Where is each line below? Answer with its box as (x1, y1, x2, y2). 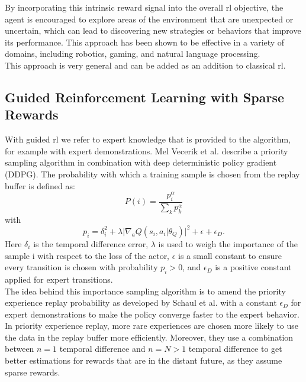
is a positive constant (215, 261, 292, 273)
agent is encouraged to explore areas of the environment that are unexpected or (5, 12, 294, 25)
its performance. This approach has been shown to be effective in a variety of (5, 35, 285, 48)
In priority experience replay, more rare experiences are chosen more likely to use (5, 319, 299, 332)
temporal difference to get (188, 342, 282, 355)
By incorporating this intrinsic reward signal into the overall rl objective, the (5, 1, 284, 13)
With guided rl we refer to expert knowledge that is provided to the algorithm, (5, 133, 291, 145)
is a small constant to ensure (178, 249, 282, 261)
